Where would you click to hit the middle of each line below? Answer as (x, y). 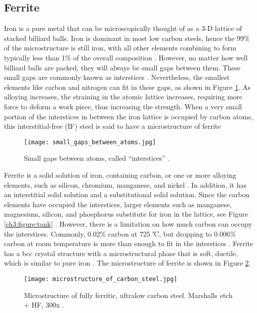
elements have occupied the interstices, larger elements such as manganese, (118, 204)
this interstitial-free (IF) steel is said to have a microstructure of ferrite (113, 126)
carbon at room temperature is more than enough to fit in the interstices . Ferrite (129, 243)
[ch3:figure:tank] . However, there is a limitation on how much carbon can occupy (128, 223)
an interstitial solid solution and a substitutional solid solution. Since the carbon (127, 194)
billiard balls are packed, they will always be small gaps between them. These (122, 67)
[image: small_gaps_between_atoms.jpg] (90, 142)
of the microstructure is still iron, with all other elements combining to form (120, 48)
